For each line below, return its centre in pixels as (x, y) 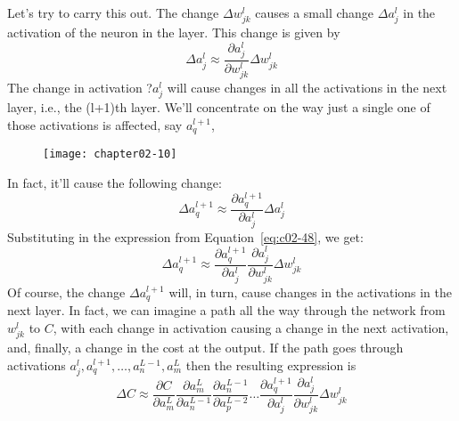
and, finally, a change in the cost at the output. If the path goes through (205, 348)
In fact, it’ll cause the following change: (115, 182)
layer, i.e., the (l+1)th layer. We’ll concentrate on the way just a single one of (219, 107)
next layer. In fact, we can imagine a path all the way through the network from (226, 310)
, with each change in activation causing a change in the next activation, (251, 327)
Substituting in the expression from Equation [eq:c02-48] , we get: (185, 236)
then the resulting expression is (271, 364)
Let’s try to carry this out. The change (113, 12)
